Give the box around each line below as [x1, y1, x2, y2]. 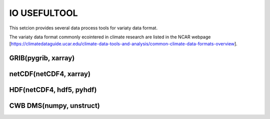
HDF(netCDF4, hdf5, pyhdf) [9, 86, 97, 94]
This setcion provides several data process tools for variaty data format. [9, 25, 157, 31]
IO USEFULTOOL [9, 7, 78, 18]
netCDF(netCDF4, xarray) [9, 70, 91, 78]
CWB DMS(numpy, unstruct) [9, 102, 100, 110]
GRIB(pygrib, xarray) [9, 54, 75, 62]
